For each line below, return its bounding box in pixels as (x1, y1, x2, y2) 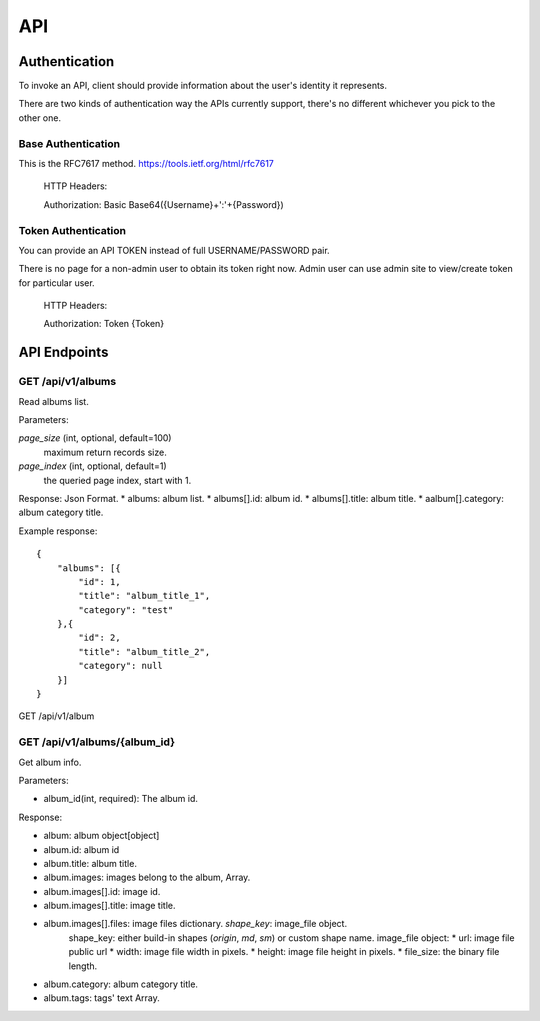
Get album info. (18, 756, 82, 768)
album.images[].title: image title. (43, 900, 176, 912)
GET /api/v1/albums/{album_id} (18, 735, 175, 749)
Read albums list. (18, 395, 89, 407)
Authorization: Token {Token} (43, 318, 165, 330)
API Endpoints (18, 344, 109, 361)
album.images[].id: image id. (43, 885, 161, 897)
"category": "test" (78, 604, 174, 615)
